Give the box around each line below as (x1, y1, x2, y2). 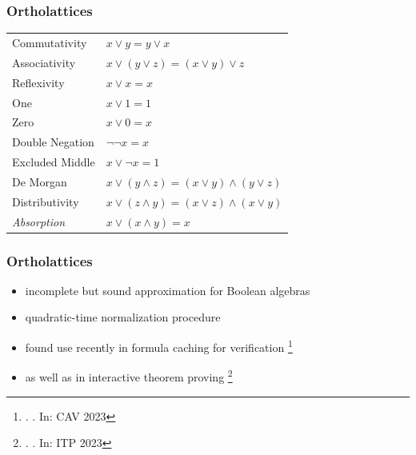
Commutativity (12, 34, 87, 50)
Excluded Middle (12, 154, 95, 170)
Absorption (12, 213, 66, 229)
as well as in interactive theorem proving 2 (25, 366, 233, 385)
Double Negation (12, 134, 94, 150)
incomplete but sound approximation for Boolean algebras (25, 281, 310, 298)
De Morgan (12, 173, 67, 190)
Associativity (12, 54, 76, 70)
